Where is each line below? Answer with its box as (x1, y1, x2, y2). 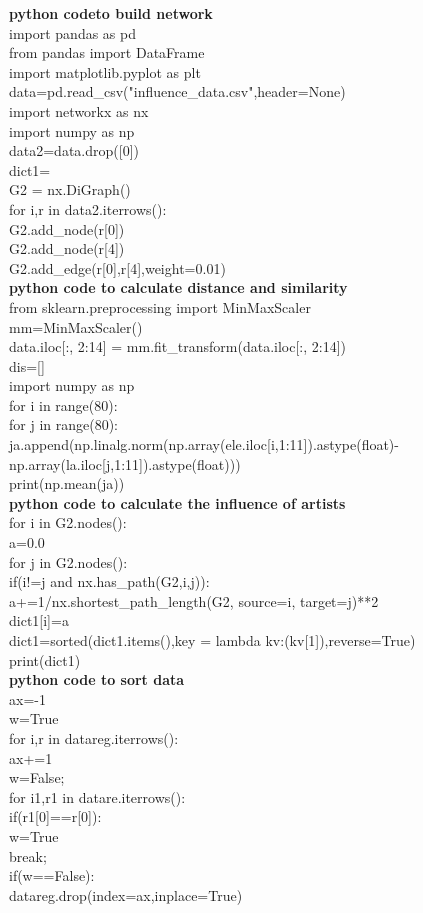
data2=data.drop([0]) (9, 140, 139, 161)
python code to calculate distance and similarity (9, 277, 348, 298)
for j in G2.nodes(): (9, 551, 128, 572)
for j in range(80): (9, 414, 118, 435)
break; (9, 845, 47, 866)
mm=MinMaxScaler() (9, 316, 143, 337)
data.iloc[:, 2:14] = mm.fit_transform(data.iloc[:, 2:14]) (9, 336, 346, 357)
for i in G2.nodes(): (9, 512, 127, 533)
